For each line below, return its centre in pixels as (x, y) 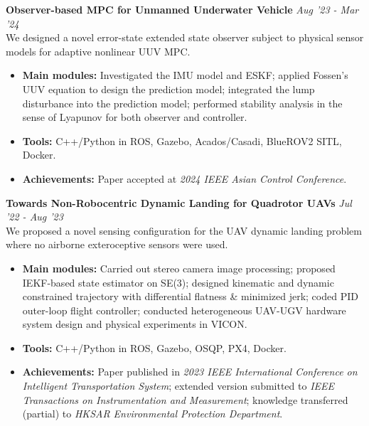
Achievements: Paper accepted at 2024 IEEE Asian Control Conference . (184, 178)
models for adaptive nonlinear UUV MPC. (98, 51)
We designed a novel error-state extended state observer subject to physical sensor (185, 37)
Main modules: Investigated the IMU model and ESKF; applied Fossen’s (185, 75)
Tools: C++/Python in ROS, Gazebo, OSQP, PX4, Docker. (154, 347)
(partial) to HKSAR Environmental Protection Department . (153, 414)
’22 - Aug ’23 (34, 217)
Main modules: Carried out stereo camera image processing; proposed (179, 268)
